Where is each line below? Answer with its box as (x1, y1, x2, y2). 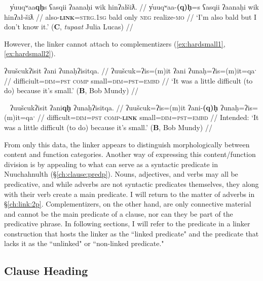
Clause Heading (4, 263, 88, 278)
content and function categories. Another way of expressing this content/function (4, 149, 256, 159)
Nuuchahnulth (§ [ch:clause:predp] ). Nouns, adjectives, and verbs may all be (4, 169, 238, 179)
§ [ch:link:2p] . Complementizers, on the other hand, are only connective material (4, 198, 251, 209)
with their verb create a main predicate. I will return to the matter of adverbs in (4, 188, 255, 199)
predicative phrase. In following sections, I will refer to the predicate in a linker (4, 218, 250, 229)
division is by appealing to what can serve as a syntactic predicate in (4, 158, 218, 169)
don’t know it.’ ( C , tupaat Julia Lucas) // (4, 21, 133, 32)
